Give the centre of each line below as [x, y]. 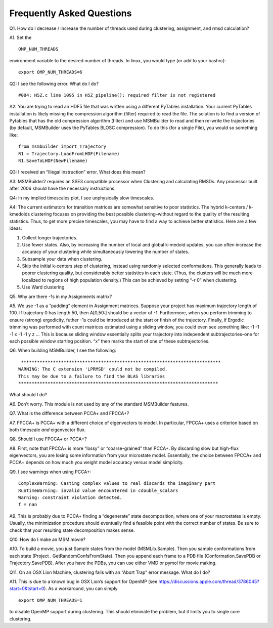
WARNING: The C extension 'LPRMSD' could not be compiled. [93, 369]
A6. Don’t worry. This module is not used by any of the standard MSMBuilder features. [99, 404]
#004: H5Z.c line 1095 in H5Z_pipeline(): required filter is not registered [117, 95]
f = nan [28, 505]
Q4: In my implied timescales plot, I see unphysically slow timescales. [82, 198]
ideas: [16, 228]
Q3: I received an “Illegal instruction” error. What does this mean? [78, 172]
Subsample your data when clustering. [62, 259]
